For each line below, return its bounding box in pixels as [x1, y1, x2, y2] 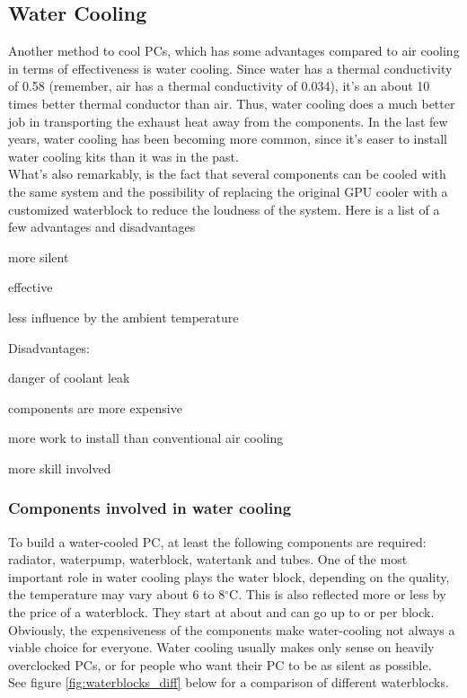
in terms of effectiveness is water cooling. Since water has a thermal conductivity [8, 58, 453, 77]
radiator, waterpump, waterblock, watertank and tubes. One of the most [8, 550, 408, 569]
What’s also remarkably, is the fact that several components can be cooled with [8, 164, 446, 183]
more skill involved [8, 458, 111, 477]
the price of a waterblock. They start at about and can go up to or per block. [8, 603, 435, 622]
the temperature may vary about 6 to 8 [8, 585, 225, 604]
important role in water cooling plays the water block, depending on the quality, [8, 567, 450, 586]
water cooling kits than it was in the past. [8, 146, 239, 165]
